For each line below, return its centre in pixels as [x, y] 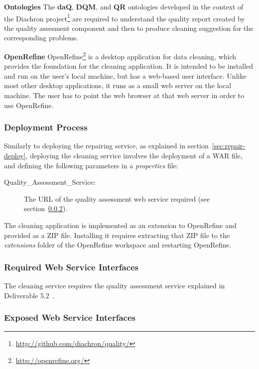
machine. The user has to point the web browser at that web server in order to [124, 95]
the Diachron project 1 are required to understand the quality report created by [125, 17]
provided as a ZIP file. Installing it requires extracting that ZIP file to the [117, 235]
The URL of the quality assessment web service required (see [117, 198]
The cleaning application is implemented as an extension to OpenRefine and [120, 225]
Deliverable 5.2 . [29, 295]
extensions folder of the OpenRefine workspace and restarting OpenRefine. [118, 245]
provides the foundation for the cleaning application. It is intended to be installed [129, 66]
